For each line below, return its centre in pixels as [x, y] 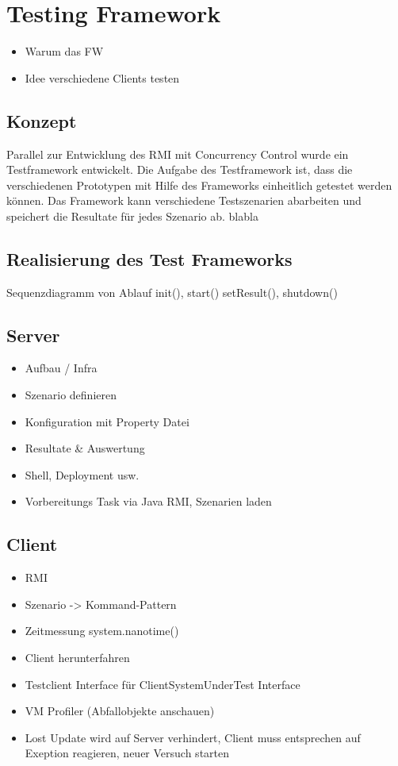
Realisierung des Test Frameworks [149, 258]
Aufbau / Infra [61, 368]
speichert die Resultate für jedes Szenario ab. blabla [132, 216]
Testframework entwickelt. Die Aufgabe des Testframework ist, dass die [180, 169]
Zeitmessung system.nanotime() [102, 631]
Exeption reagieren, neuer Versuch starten [127, 753]
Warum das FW [64, 51]
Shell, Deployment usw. [82, 474]
